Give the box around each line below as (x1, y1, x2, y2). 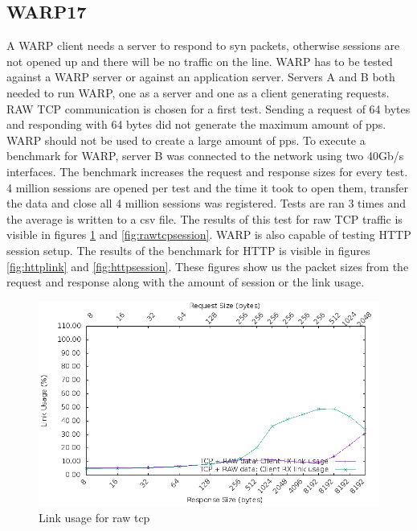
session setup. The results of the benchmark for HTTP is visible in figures (6, 241, 370, 258)
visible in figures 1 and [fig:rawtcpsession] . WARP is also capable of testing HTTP (6, 226, 411, 243)
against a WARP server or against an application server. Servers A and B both (6, 68, 395, 85)
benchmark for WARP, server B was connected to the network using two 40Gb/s (6, 147, 404, 164)
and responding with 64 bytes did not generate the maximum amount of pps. (6, 116, 386, 133)
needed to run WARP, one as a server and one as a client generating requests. (6, 84, 390, 101)
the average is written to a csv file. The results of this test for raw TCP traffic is (6, 210, 403, 227)
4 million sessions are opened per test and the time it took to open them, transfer (6, 179, 408, 196)
